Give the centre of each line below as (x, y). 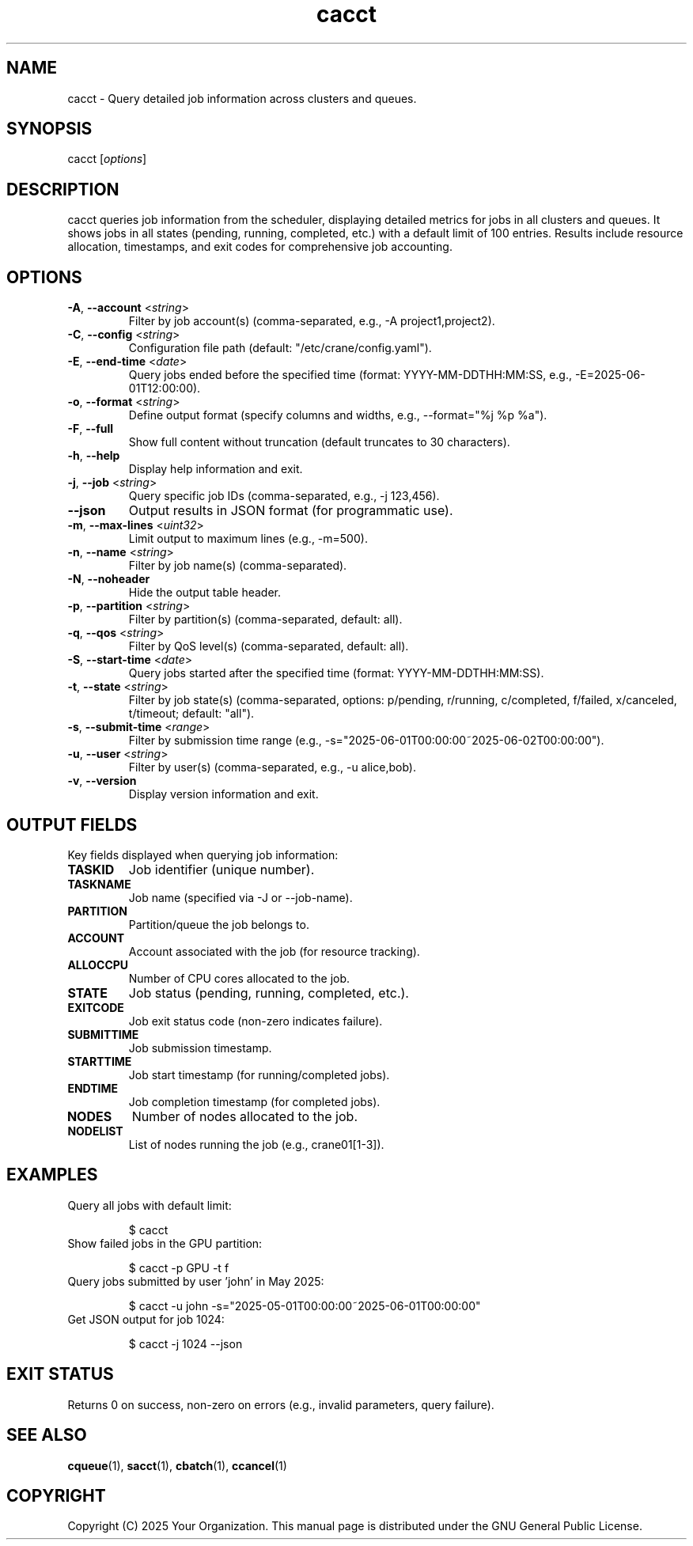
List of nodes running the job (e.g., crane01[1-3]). (256, 1144)
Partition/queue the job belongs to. (219, 924)
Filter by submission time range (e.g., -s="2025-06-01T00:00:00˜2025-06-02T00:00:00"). (366, 741)
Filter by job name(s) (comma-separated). (238, 566)
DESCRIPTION (63, 189)
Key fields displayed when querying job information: (203, 854)
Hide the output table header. (205, 593)
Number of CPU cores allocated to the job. (239, 978)
